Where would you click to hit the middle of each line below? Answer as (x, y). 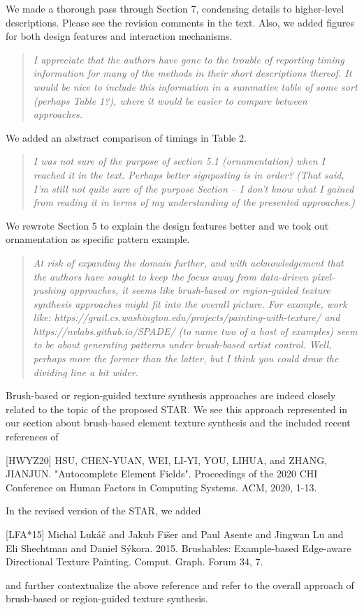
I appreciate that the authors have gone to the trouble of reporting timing (189, 59)
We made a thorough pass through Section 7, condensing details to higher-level (175, 8)
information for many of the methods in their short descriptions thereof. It (192, 73)
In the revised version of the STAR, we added (103, 511)
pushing (49, 290)
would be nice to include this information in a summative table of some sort (195, 86)
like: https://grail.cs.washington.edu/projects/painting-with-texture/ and (187, 317)
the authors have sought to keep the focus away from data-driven (171, 276)
